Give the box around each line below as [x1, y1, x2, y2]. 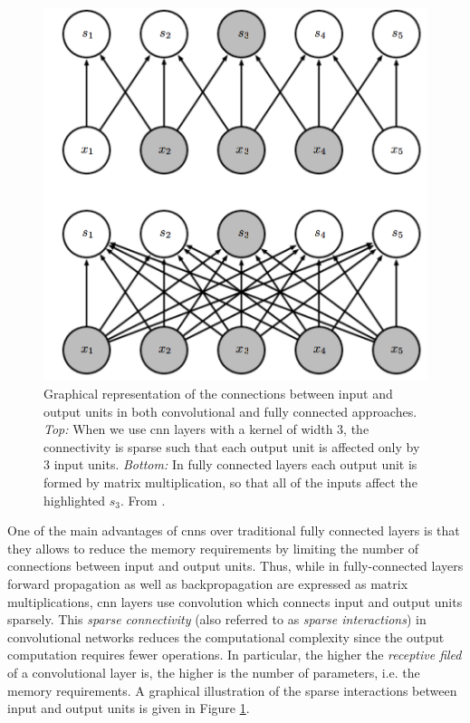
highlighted [43, 490, 106, 509]
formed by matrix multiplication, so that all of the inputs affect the [43, 473, 417, 491]
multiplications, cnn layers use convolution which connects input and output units [7, 592, 463, 611]
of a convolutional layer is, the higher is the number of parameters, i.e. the [7, 662, 420, 681]
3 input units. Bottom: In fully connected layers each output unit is [43, 455, 417, 474]
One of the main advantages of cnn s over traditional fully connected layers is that [7, 521, 460, 540]
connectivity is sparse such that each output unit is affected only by [43, 437, 420, 456]
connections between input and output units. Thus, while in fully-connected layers [7, 556, 464, 575]
